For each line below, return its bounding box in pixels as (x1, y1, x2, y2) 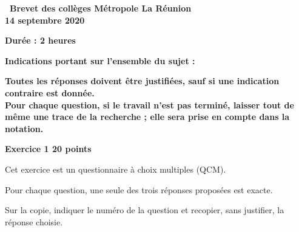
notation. (5, 122, 44, 134)
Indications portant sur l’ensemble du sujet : (5, 54, 195, 67)
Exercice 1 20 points (5, 142, 92, 155)
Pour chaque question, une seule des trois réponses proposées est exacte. (5, 183, 273, 196)
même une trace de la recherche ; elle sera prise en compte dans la (5, 110, 290, 123)
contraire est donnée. (5, 86, 95, 99)
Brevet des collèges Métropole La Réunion (10, 2, 192, 14)
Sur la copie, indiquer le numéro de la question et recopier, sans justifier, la (5, 204, 284, 216)
